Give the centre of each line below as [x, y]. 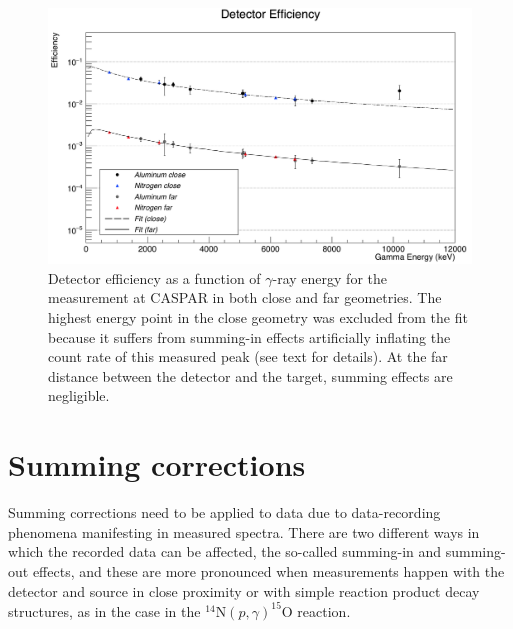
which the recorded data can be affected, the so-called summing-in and [225, 551]
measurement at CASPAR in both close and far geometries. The [245, 297]
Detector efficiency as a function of [154, 277]
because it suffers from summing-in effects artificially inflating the [249, 336]
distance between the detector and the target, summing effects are [250, 375]
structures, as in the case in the [104, 610]
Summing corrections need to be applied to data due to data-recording [224, 512]
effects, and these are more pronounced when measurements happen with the [268, 570]
